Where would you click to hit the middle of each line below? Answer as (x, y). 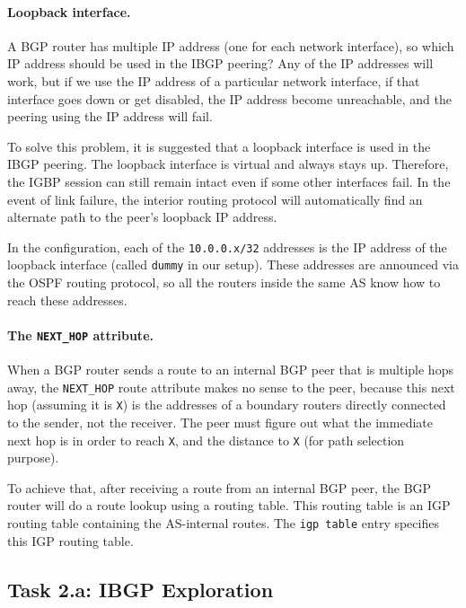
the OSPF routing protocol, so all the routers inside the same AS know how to (224, 282)
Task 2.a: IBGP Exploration (141, 589)
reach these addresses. (67, 300)
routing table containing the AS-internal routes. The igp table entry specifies (223, 523)
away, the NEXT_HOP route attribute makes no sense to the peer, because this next (231, 387)
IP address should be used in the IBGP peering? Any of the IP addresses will (220, 63)
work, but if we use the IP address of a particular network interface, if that (214, 80)
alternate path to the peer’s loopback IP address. (142, 217)
